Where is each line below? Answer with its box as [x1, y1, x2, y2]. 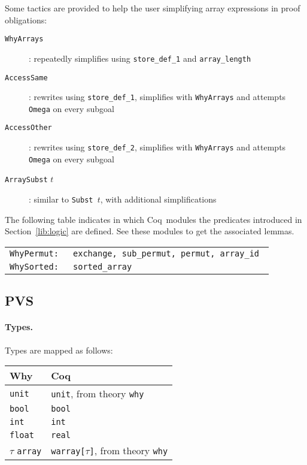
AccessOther [5, 123, 52, 132]
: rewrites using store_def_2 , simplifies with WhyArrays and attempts [29, 141, 286, 153]
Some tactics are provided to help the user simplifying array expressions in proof [5, 2, 300, 14]
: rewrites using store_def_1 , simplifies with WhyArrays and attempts [29, 90, 286, 103]
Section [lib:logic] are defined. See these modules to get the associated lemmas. [5, 225, 294, 237]
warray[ [51, 446, 86, 457]
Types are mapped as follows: [5, 343, 113, 356]
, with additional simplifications [100, 193, 217, 206]
